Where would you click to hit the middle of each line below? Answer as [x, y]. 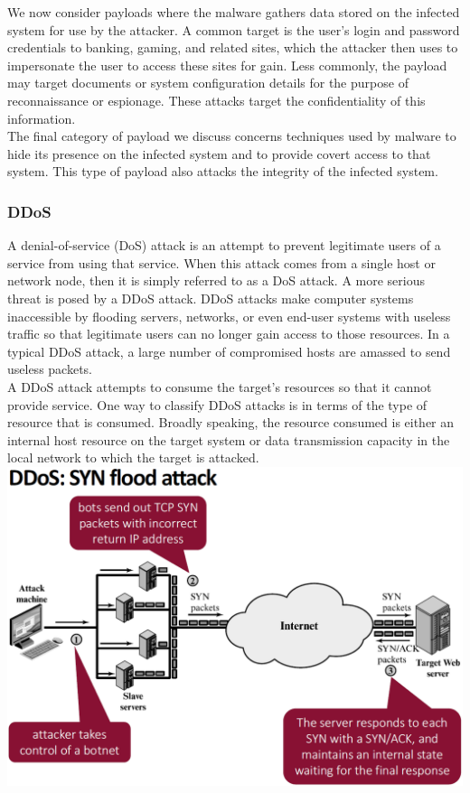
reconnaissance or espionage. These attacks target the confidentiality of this [216, 100]
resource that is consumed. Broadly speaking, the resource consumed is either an [231, 422]
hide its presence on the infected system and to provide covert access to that [219, 153]
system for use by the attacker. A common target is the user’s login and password [234, 29]
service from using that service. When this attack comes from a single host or [221, 262]
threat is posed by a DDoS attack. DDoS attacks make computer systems [211, 298]
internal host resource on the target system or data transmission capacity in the [229, 439]
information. [42, 118]
